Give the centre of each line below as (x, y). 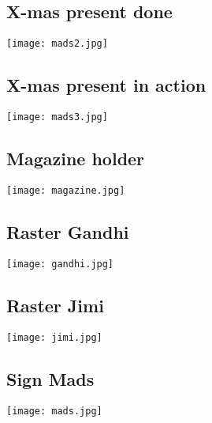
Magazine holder (76, 159)
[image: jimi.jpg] (54, 337)
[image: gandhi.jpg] (60, 264)
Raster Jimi (55, 305)
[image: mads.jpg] (54, 411)
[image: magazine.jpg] (66, 190)
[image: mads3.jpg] (57, 117)
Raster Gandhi (68, 231)
